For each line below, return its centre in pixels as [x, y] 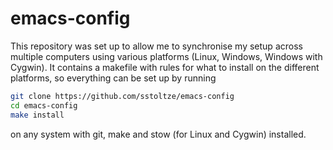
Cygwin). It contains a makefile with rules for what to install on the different [165, 67]
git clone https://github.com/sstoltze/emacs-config [122, 96]
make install [37, 115]
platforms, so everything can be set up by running [113, 78]
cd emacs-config [44, 105]
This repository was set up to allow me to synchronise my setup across [156, 46]
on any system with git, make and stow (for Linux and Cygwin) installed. [158, 134]
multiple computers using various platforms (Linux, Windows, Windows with [166, 56]
